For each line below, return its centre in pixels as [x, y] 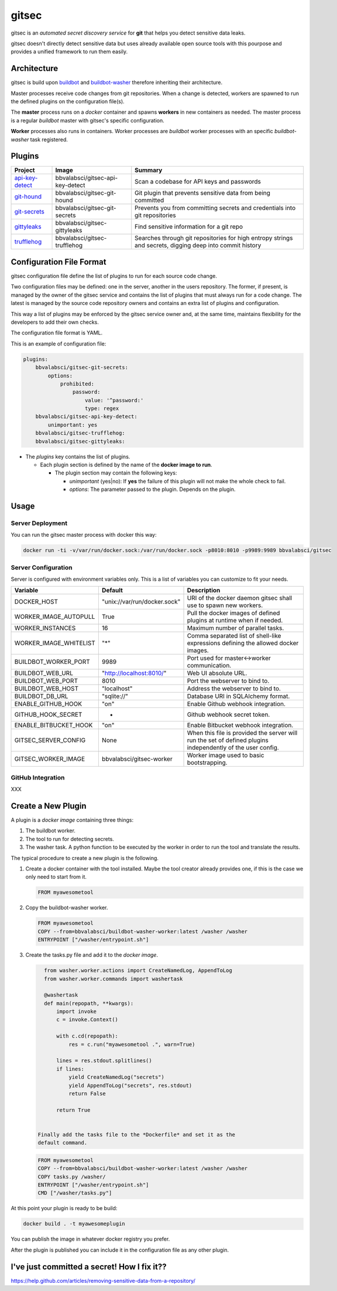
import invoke [76, 1012]
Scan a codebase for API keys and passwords [198, 182]
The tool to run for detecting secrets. [70, 839]
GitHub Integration [38, 777]
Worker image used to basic [226, 755]
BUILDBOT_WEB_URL [44, 673]
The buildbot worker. [51, 831]
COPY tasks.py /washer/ [72, 1177]
